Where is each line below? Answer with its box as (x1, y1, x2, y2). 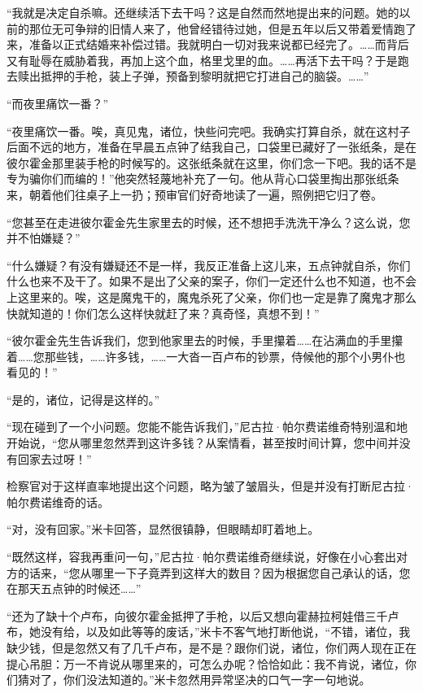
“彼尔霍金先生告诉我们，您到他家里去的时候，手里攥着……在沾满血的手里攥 (7, 332, 403, 349)
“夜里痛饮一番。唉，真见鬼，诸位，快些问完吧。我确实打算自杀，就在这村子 (7, 122, 411, 139)
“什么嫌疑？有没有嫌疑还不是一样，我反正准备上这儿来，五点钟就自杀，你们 (7, 256, 411, 273)
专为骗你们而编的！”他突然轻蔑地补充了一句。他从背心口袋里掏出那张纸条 (7, 170, 399, 187)
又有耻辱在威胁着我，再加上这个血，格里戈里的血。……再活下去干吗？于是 (7, 51, 398, 68)
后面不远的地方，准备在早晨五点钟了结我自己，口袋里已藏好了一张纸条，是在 (7, 138, 416, 155)
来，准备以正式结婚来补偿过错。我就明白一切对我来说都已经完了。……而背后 (7, 36, 409, 53)
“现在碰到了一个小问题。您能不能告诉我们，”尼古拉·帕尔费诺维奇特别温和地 (7, 418, 408, 435)
